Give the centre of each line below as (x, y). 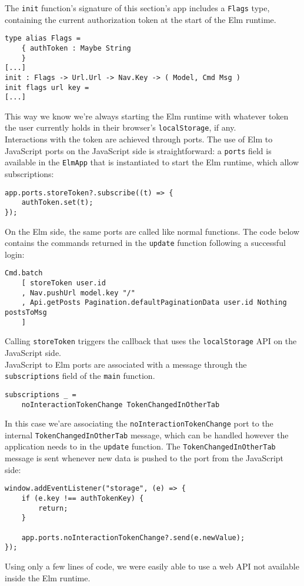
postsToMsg (26, 313)
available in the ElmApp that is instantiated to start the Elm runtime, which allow (152, 162)
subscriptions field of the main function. (80, 376)
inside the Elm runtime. (48, 577)
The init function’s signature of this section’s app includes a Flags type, (137, 8)
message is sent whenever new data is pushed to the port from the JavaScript (144, 458)
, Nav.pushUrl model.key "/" (78, 293)
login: (15, 254)
